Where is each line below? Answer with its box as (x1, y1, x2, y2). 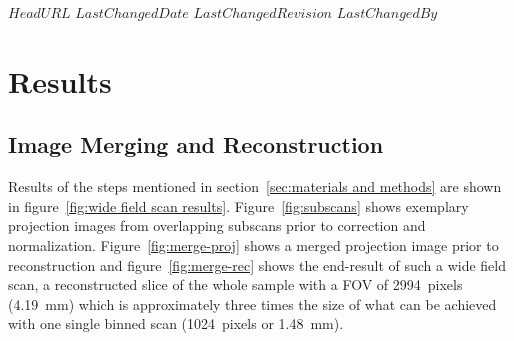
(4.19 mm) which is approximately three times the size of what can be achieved (8, 293, 497, 314)
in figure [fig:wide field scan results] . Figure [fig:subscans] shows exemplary (8, 195, 469, 216)
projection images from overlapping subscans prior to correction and (8, 215, 426, 236)
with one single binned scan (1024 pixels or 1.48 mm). (8, 313, 344, 334)
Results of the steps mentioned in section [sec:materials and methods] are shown (8, 176, 502, 197)
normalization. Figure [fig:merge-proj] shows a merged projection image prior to (8, 234, 499, 255)
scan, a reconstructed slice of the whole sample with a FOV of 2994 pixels (8, 274, 463, 295)
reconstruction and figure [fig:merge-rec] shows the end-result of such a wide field (8, 254, 507, 275)
